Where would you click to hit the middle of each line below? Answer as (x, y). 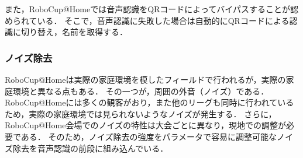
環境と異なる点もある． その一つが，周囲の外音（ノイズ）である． (141, 91)
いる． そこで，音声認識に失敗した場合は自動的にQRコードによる (163, 20)
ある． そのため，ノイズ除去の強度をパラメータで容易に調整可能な (149, 136)
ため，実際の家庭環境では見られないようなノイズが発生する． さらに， (141, 113)
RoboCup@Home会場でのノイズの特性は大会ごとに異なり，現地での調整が (146, 125)
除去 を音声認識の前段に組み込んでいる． (90, 148)
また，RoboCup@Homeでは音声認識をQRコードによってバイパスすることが (147, 9)
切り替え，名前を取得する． (74, 32)
